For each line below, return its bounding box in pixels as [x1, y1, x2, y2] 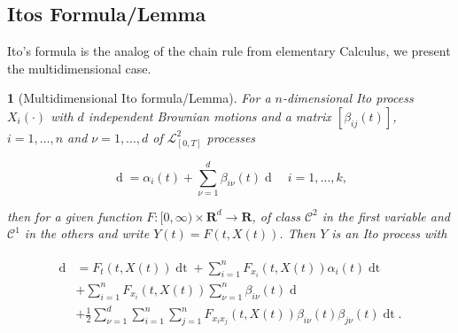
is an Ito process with [331, 224, 447, 243]
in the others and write [24, 224, 150, 243]
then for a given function [7, 206, 143, 225]
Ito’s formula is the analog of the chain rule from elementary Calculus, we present [7, 42, 451, 60]
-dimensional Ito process [283, 89, 414, 107]
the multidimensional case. [7, 58, 151, 77]
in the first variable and [322, 206, 450, 225]
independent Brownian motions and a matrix [88, 106, 331, 125]
